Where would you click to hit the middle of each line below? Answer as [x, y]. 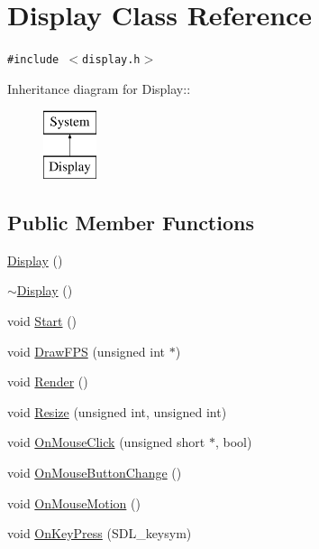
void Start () [42, 320]
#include [33, 60]
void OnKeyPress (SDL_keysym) [100, 533]
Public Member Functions [131, 222]
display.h [111, 60]
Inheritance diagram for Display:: [99, 88]
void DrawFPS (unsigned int [86, 351]
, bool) [233, 442]
